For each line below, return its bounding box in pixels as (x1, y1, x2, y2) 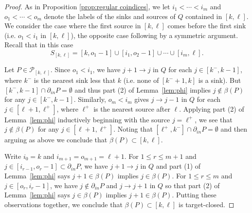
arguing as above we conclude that (4, 135, 108, 145)
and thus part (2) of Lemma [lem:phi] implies (74, 84, 211, 95)
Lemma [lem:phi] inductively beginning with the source (4, 114, 170, 124)
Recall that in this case (4, 39, 73, 50)
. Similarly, (73, 94, 106, 104)
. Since (50, 64, 71, 75)
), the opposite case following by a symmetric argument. (71, 30, 238, 40)
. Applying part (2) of (179, 103, 244, 114)
